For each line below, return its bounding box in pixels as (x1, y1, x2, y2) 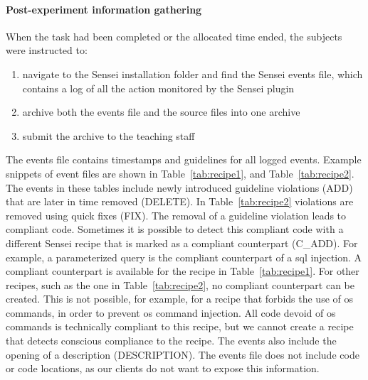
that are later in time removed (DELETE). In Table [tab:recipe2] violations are (6, 194, 354, 209)
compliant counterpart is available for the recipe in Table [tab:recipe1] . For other (6, 264, 359, 278)
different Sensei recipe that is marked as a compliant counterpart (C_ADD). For (6, 235, 358, 250)
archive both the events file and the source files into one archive (22, 104, 300, 119)
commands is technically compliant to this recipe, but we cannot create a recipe (6, 319, 354, 334)
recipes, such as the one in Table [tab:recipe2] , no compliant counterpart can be (6, 277, 355, 292)
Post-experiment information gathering (6, 1, 202, 16)
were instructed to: (6, 43, 88, 58)
